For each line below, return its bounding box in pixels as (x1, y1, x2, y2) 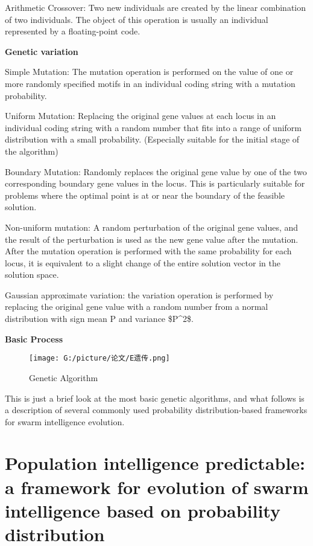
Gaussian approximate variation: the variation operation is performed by (5, 288, 274, 301)
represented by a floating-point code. (5, 25, 141, 37)
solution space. (5, 268, 59, 281)
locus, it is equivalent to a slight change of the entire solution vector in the (5, 256, 280, 269)
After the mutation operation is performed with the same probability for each (5, 245, 292, 257)
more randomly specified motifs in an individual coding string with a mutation (5, 77, 296, 89)
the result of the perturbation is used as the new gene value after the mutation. (5, 233, 299, 245)
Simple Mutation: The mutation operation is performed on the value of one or (5, 65, 294, 78)
